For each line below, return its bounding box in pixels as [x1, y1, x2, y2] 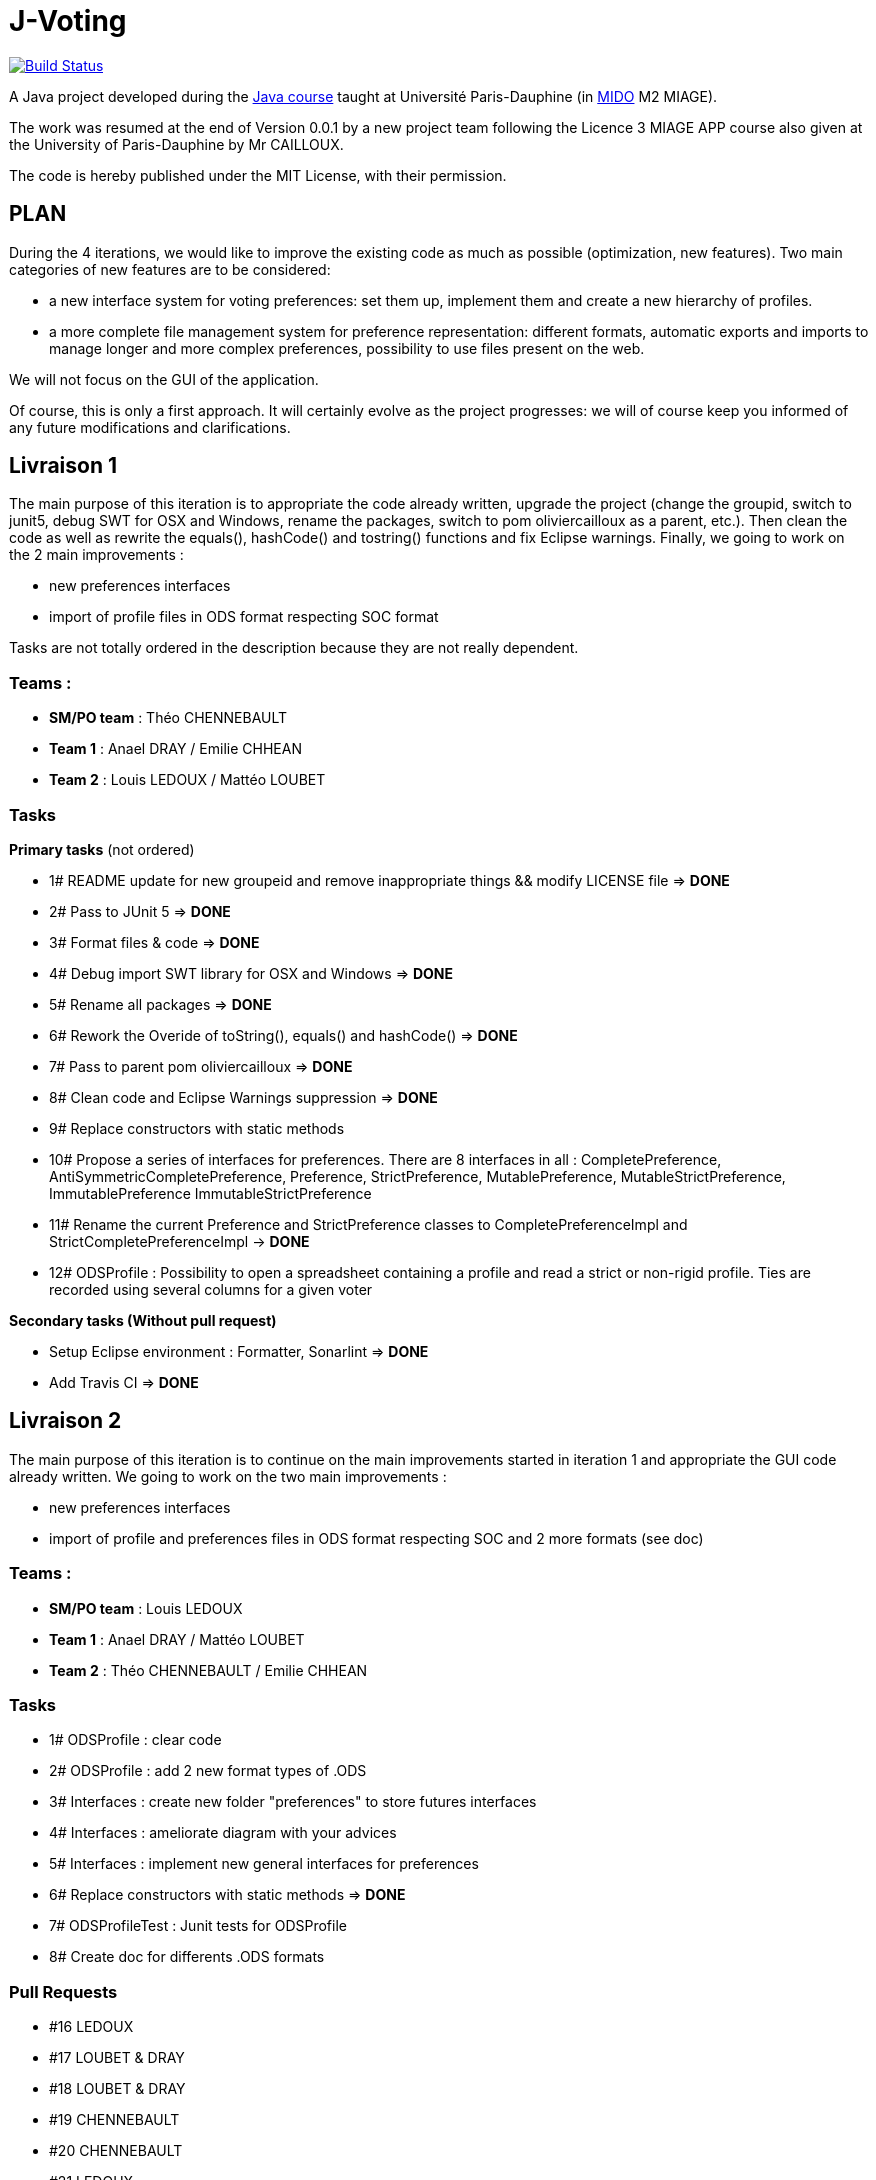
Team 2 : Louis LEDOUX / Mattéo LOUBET [49, 771, 326, 789]
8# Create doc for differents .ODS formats [49, 1948, 325, 1966]
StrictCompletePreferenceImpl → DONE [49, 1232, 310, 1250]
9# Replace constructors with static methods [49, 1119, 345, 1137]
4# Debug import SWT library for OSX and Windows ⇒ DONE [49, 964, 454, 982]
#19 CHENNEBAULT [49, 2111, 180, 2129]
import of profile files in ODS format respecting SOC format [49, 608, 439, 626]
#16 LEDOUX [49, 2018, 134, 2036]
